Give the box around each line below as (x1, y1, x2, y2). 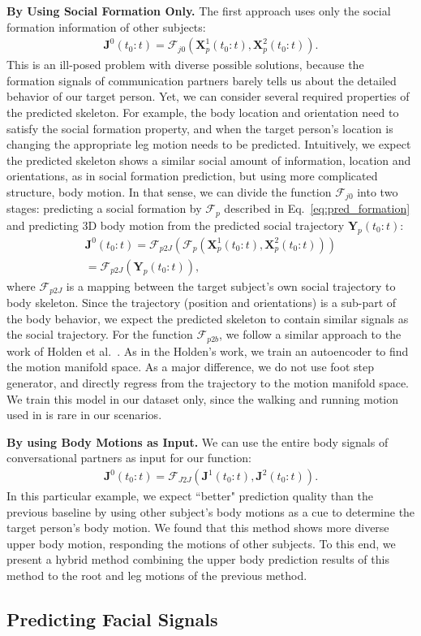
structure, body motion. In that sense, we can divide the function (6, 183, 332, 200)
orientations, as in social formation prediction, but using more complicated (6, 167, 378, 184)
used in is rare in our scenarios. (6, 406, 162, 423)
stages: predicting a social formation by (6, 200, 202, 217)
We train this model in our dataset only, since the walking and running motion (6, 390, 399, 407)
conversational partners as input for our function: (6, 449, 251, 466)
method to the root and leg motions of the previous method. (6, 566, 307, 583)
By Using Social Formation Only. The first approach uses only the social (6, 2, 391, 19)
